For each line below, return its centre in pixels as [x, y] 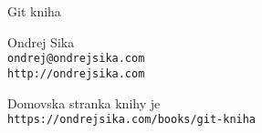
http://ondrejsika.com [76, 73]
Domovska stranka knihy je [84, 102]
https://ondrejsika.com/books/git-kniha [132, 120]
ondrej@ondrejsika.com [76, 59]
